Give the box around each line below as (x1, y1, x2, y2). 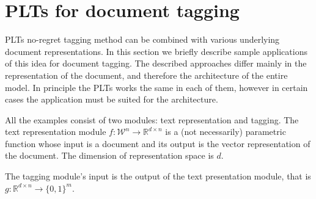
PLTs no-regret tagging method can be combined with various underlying (5, 33, 280, 46)
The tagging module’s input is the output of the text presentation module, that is (5, 170, 311, 183)
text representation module (5, 125, 106, 138)
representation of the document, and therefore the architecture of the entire (5, 68, 288, 81)
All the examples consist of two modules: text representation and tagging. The (5, 113, 299, 126)
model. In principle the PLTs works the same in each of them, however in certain (5, 81, 308, 93)
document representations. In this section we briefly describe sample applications (5, 45, 307, 57)
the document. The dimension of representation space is (5, 149, 214, 162)
